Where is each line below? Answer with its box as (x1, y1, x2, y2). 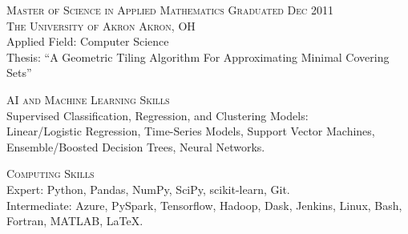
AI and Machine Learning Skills (6, 91, 170, 107)
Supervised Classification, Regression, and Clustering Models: (6, 107, 309, 123)
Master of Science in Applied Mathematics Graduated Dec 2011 (6, 2, 333, 18)
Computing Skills (6, 165, 95, 182)
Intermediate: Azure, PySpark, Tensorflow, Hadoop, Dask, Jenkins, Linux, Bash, (6, 196, 402, 213)
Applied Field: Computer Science (6, 33, 169, 50)
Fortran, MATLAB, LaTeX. (6, 212, 143, 229)
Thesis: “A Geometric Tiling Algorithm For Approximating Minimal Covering (6, 48, 390, 65)
